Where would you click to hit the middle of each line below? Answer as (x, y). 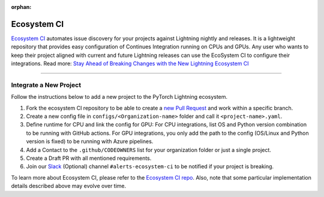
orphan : (21, 7)
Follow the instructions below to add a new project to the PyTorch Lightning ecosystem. (119, 97)
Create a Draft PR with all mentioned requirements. (89, 158)
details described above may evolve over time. (69, 186)
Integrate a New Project (46, 85)
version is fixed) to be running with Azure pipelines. (90, 141)
